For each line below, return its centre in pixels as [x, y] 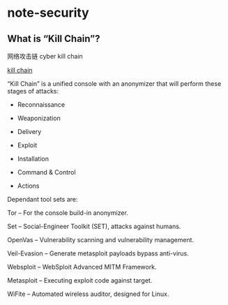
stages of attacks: [33, 91]
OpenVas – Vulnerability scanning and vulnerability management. [100, 240]
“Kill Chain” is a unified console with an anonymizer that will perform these [114, 84]
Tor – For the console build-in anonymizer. [68, 213]
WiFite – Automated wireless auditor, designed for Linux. [88, 294]
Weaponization [39, 118]
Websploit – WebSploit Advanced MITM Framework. [82, 267]
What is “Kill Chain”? [54, 39]
